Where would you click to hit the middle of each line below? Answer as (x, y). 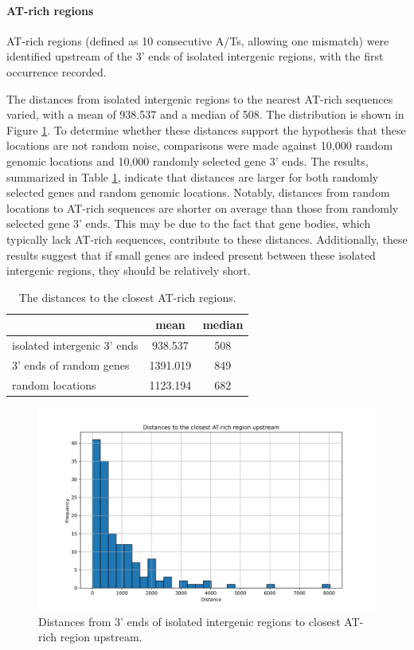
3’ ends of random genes (71, 364)
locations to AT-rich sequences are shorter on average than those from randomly (203, 208)
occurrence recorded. (57, 71)
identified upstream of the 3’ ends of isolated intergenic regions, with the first (195, 56)
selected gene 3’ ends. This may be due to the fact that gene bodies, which (189, 223)
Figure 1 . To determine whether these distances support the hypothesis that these (206, 129)
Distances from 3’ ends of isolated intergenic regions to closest (189, 621)
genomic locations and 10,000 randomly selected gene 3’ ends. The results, (187, 161)
